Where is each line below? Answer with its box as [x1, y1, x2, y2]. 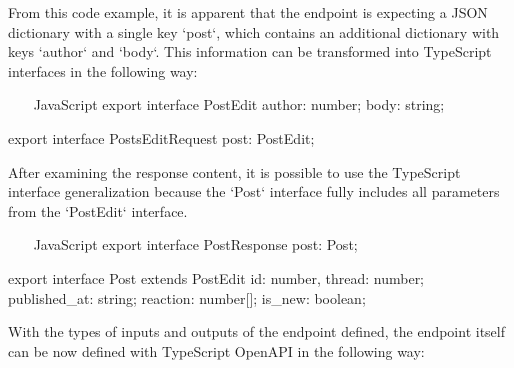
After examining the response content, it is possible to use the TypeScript [8, 161, 461, 182]
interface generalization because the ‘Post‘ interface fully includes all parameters [8, 181, 500, 202]
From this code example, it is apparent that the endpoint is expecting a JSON [8, 2, 488, 22]
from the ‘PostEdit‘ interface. [8, 200, 188, 221]
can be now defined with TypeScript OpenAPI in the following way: [8, 340, 425, 361]
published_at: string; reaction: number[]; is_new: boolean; [8, 287, 366, 308]
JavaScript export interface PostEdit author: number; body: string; [33, 94, 445, 115]
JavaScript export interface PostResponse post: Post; [33, 234, 358, 255]
